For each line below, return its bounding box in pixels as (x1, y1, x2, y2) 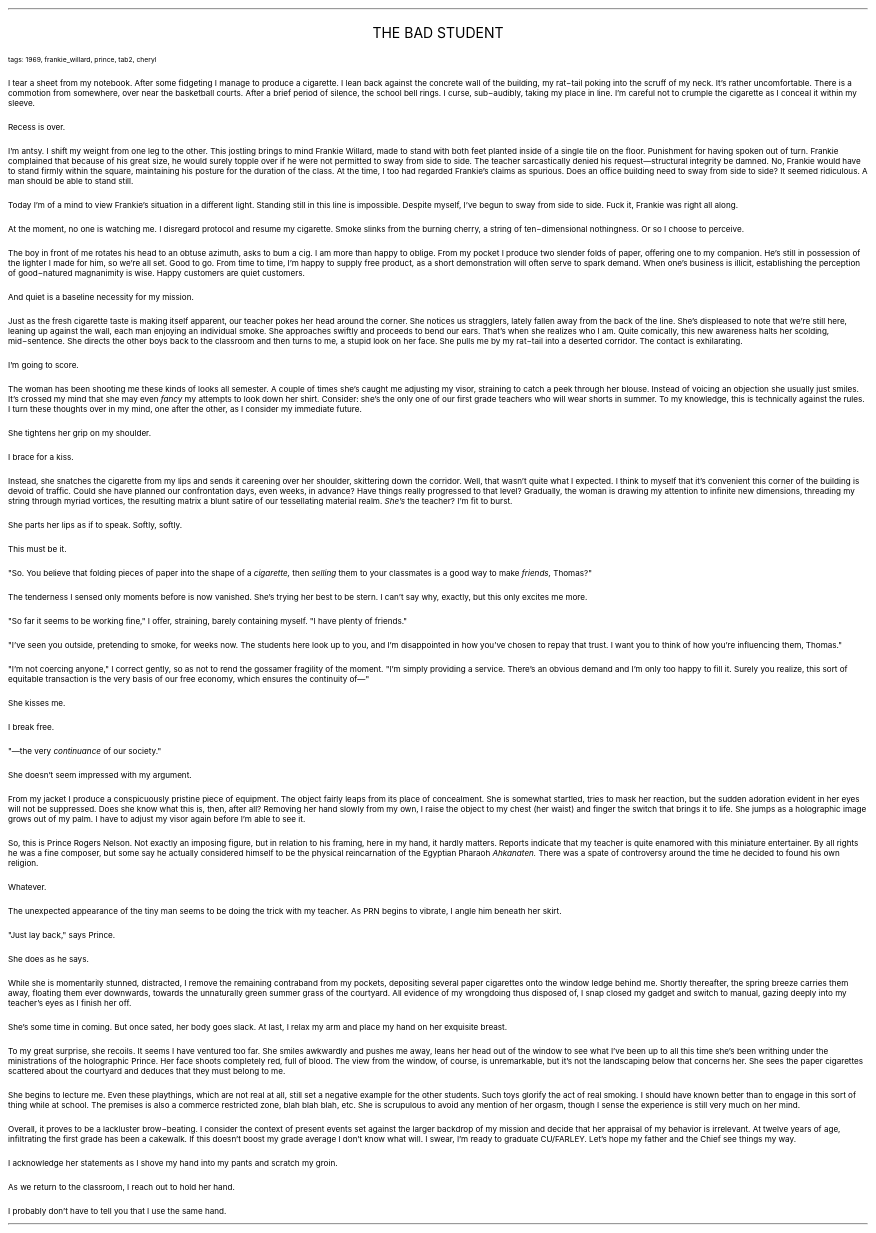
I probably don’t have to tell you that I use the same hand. (8, 1206, 227, 1216)
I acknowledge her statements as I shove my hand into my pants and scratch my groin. (8, 1158, 338, 1168)
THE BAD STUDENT (372, 24, 504, 41)
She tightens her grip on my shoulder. (8, 428, 151, 438)
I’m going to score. (8, 360, 79, 370)
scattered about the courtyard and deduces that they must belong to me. (8, 1066, 286, 1076)
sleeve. (8, 98, 35, 108)
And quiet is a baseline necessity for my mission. (8, 292, 194, 302)
